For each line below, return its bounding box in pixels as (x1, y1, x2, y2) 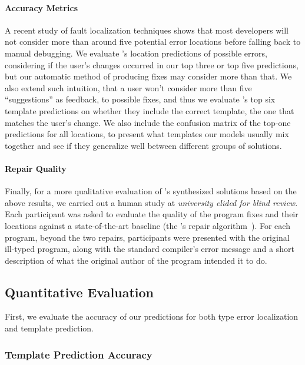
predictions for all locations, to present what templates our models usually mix (5, 128, 289, 140)
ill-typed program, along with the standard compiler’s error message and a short (5, 243, 294, 255)
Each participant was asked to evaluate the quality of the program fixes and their (5, 208, 299, 220)
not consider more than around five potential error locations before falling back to (5, 35, 301, 48)
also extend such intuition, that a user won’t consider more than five (5, 81, 252, 94)
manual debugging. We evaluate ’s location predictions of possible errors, (5, 47, 267, 59)
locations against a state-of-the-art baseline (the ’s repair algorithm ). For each (5, 219, 290, 231)
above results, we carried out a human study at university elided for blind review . (5, 196, 298, 208)
